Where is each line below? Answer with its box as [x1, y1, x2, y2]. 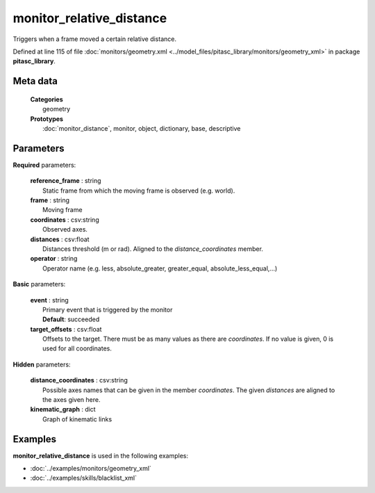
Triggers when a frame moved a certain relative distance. [12, 35, 177, 43]
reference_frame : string [30, 177, 101, 185]
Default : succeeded [42, 315, 100, 323]
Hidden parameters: [12, 360, 71, 369]
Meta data [12, 75, 58, 87]
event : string [30, 296, 69, 304]
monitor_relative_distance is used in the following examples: [12, 451, 189, 460]
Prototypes [30, 115, 64, 123]
